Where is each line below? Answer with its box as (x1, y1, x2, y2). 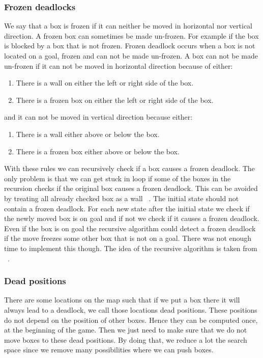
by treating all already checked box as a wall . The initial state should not (4, 192, 239, 203)
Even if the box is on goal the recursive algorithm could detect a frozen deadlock (4, 223, 256, 233)
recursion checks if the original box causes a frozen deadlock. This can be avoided (4, 183, 258, 194)
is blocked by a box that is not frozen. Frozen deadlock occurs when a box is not (4, 40, 255, 51)
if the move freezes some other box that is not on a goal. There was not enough (4, 233, 252, 243)
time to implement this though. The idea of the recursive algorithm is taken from (4, 242, 257, 253)
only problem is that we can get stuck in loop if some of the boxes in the (4, 173, 231, 183)
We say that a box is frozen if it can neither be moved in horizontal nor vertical (4, 20, 253, 31)
